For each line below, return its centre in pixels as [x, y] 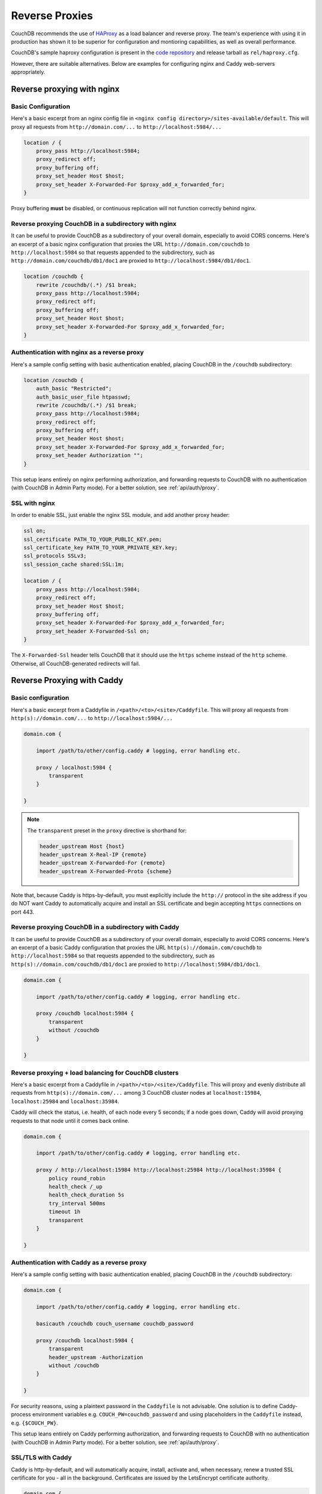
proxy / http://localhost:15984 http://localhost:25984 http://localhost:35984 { [159, 1170]
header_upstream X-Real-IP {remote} [93, 854]
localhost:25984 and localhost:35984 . [65, 1101]
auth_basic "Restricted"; [74, 389]
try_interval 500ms [77, 1203]
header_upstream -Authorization [96, 1357]
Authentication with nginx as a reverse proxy [78, 353]
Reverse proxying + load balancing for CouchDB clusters [95, 1073]
